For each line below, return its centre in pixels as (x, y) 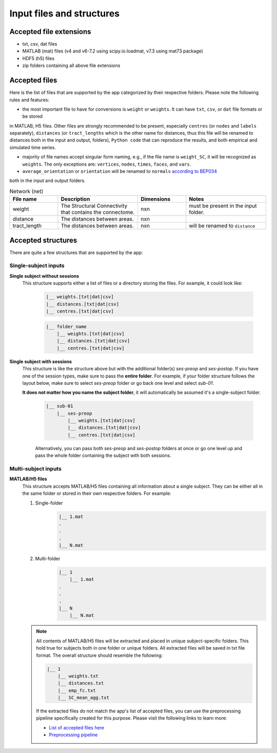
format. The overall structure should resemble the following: (100, 655)
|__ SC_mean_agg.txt (84, 698)
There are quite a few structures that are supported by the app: (76, 253)
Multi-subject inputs (35, 469)
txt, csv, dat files (40, 44)
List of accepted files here (77, 727)
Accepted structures (43, 240)
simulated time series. (33, 147)
